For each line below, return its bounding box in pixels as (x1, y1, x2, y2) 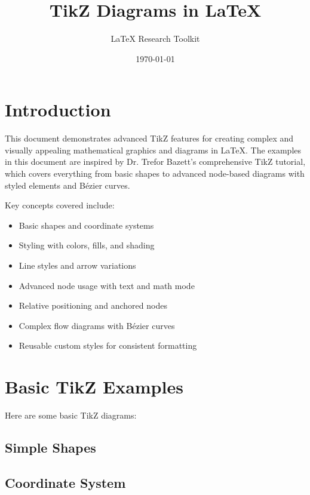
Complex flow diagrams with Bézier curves (19, 319, 175, 331)
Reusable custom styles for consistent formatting (19, 339, 197, 352)
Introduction (5, 97, 111, 122)
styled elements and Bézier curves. (5, 179, 130, 191)
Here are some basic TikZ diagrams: (5, 409, 137, 422)
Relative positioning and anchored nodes (19, 299, 167, 312)
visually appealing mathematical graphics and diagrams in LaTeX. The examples (5, 143, 302, 156)
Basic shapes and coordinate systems (19, 219, 154, 231)
